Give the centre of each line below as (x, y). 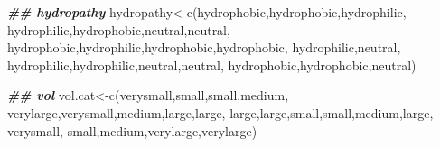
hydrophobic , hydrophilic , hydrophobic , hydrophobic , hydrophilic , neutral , (204, 47)
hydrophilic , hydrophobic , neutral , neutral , (119, 29)
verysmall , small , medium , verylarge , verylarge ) (132, 130)
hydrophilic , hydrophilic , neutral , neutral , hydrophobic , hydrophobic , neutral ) (212, 64)
